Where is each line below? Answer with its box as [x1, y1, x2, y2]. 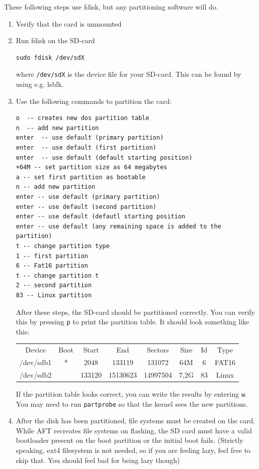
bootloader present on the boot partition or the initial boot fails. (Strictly [16, 435, 243, 445]
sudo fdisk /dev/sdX [16, 54, 84, 61]
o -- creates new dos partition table [16, 114, 149, 122]
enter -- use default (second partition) [16, 203, 156, 210]
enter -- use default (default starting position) [16, 154, 193, 161]
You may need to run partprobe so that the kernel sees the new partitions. [16, 398, 248, 409]
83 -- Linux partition [16, 291, 92, 299]
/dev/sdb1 [19, 357, 52, 367]
